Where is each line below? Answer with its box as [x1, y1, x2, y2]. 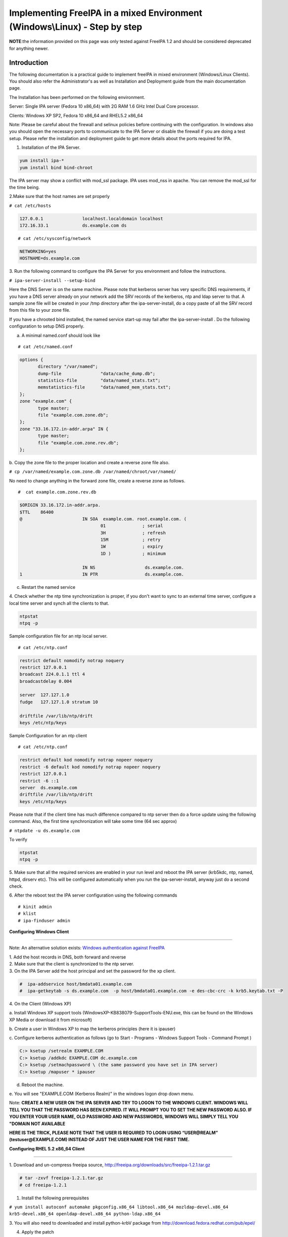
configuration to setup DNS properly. [9, 323, 85, 329]
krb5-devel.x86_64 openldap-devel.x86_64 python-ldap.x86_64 [9, 1211, 161, 1217]
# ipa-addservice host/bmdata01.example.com [19, 981, 132, 987]
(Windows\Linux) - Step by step [9, 21, 143, 32]
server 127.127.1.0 [19, 692, 69, 698]
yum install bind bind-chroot [19, 165, 93, 170]
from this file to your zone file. [9, 307, 71, 313]
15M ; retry [100, 537, 161, 543]
